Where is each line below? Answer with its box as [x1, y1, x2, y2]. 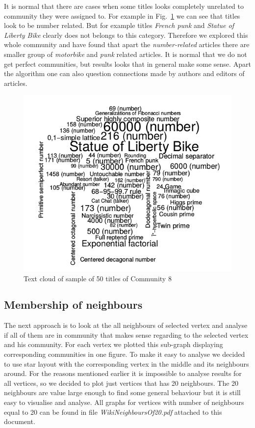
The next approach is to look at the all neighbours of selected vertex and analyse [4, 320, 248, 330]
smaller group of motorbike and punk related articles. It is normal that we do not [4, 49, 247, 59]
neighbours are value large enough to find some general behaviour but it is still [4, 387, 241, 398]
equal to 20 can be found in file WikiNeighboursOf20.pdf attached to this [4, 406, 222, 417]
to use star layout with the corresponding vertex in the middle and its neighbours [4, 358, 249, 369]
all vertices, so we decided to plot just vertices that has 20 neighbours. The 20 [4, 377, 239, 388]
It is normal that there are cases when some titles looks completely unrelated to [4, 1, 244, 11]
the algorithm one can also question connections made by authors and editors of [4, 68, 245, 79]
